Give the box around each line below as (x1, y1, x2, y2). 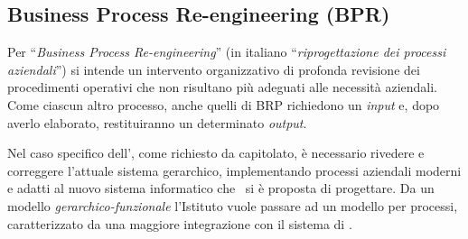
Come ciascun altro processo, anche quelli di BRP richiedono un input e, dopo (7, 95, 440, 114)
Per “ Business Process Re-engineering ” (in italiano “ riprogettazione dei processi (7, 42, 446, 61)
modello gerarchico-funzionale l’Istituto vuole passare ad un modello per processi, (7, 196, 458, 215)
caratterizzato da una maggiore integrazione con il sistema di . (7, 214, 352, 233)
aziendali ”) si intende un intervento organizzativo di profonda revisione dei (7, 60, 420, 78)
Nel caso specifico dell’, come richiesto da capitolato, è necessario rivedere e (7, 143, 425, 162)
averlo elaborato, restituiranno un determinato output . (7, 113, 307, 132)
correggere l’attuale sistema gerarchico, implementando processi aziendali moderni (7, 161, 462, 179)
